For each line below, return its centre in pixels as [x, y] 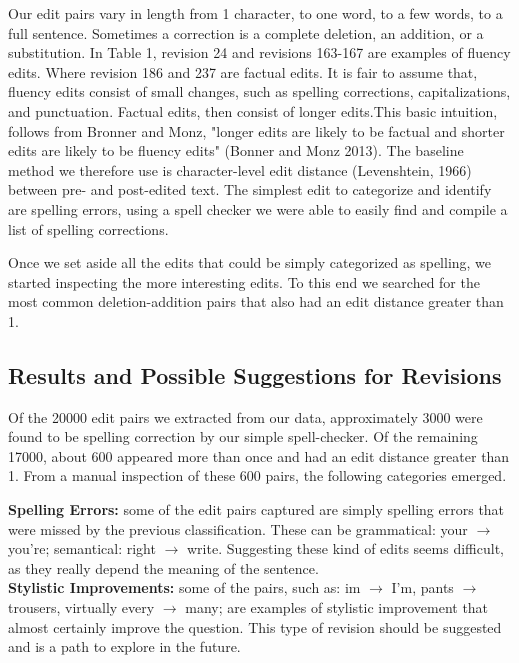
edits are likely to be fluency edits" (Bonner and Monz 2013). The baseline [236, 150]
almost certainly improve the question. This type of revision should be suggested [255, 626]
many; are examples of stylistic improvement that [337, 607]
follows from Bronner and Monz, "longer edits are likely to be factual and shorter [256, 130]
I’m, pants [422, 587]
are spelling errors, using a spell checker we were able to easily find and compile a [258, 208]
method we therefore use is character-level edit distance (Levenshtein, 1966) [240, 169]
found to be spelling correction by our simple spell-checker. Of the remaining [243, 436]
